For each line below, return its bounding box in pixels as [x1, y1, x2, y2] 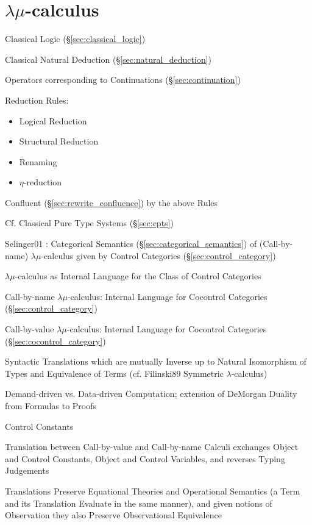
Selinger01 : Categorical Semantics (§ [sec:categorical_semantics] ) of [5, 237, 257, 250]
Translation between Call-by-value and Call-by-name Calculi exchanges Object [5, 440, 299, 453]
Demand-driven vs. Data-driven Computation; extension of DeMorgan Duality [5, 387, 297, 400]
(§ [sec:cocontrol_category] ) [5, 334, 106, 347]
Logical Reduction [19, 114, 87, 127]
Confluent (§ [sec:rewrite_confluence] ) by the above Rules [5, 196, 218, 209]
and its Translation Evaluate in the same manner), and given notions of [5, 496, 272, 509]
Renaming [19, 155, 57, 168]
